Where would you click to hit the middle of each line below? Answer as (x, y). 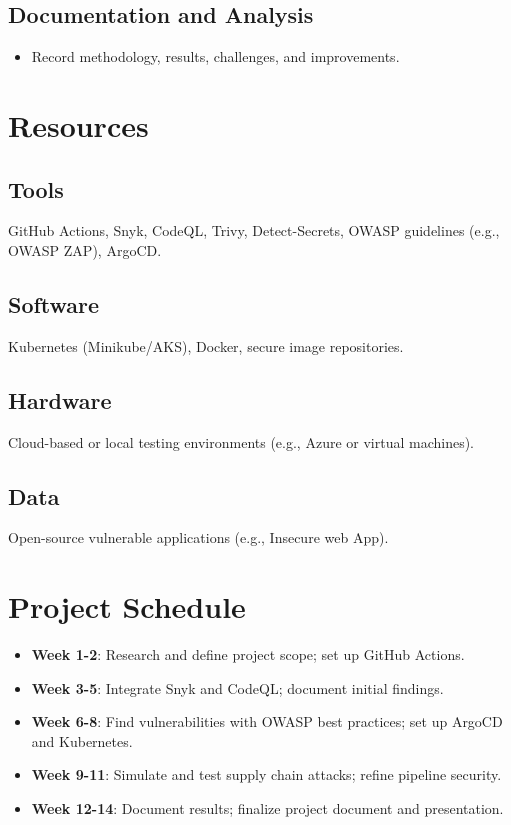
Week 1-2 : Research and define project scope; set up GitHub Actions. (248, 654)
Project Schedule (127, 606)
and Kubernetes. (82, 740)
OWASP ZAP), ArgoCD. (85, 249)
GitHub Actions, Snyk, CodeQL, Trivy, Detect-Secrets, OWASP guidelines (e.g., (254, 230)
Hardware (60, 399)
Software (54, 303)
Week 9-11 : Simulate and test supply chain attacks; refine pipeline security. (266, 774)
